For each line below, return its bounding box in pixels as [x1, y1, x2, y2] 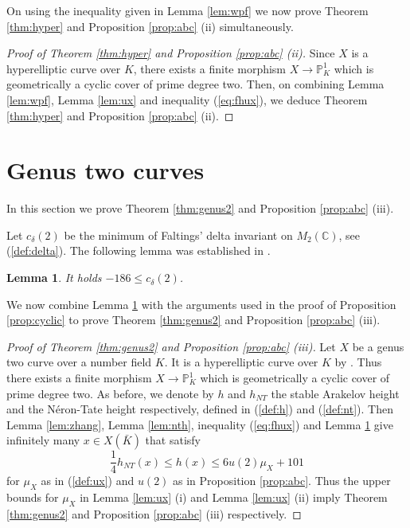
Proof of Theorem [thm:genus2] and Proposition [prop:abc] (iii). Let [6, 338, 336, 354]
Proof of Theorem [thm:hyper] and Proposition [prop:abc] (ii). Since [6, 45, 335, 61]
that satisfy [145, 432, 201, 448]
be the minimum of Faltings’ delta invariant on [64, 226, 293, 243]
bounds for [6, 489, 59, 506]
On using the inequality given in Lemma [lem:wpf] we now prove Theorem [6, 2, 369, 18]
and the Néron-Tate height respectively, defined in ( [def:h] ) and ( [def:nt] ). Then [6, 401, 393, 417]
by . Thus [334, 354, 382, 370]
